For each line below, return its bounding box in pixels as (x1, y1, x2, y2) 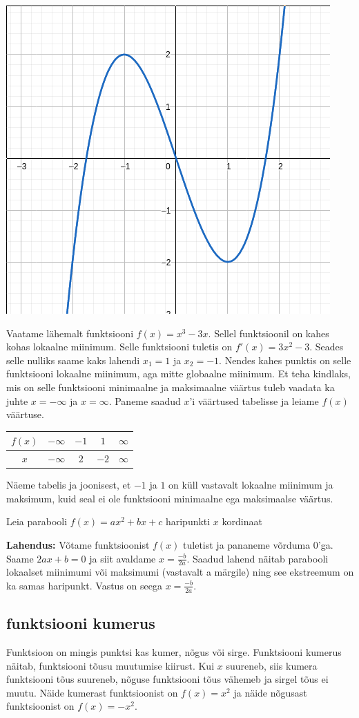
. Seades (309, 339, 344, 354)
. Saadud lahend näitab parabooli (186, 551, 329, 565)
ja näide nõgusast (233, 685, 307, 699)
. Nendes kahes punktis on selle (219, 352, 351, 367)
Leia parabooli (6, 514, 68, 529)
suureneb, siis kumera (226, 658, 318, 672)
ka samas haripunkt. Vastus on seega (6, 578, 162, 592)
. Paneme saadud (108, 393, 181, 408)
